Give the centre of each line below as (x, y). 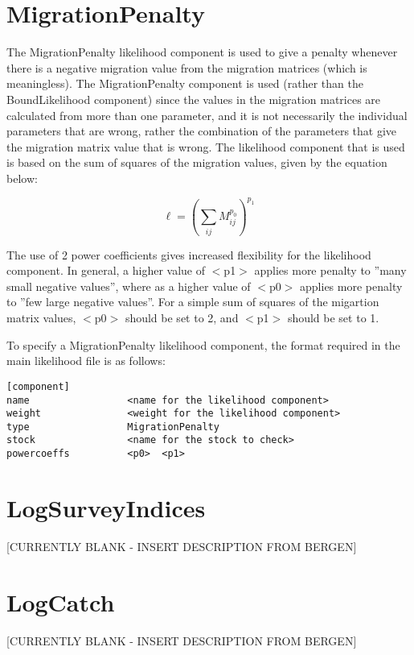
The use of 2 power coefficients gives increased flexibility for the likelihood (189, 254)
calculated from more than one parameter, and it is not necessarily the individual (207, 115)
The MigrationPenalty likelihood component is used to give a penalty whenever (202, 52)
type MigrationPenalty (113, 427)
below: (22, 178)
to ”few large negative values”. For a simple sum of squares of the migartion (193, 302)
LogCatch (61, 601)
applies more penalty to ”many (330, 270)
